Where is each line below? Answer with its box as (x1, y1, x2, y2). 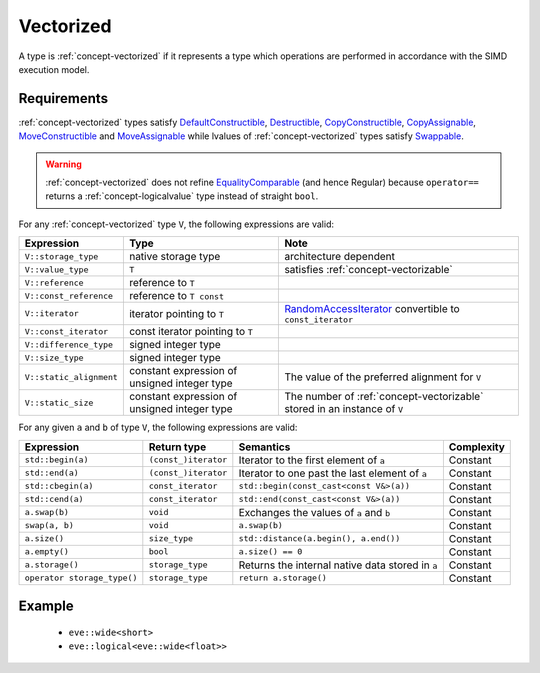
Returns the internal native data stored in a (238, 558, 438, 572)
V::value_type (24, 264, 89, 275)
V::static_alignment (24, 371, 119, 382)
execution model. (18, 63, 90, 75)
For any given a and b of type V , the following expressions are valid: (18, 421, 298, 434)
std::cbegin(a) (24, 481, 94, 492)
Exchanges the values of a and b (238, 505, 390, 519)
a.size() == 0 (238, 546, 303, 557)
